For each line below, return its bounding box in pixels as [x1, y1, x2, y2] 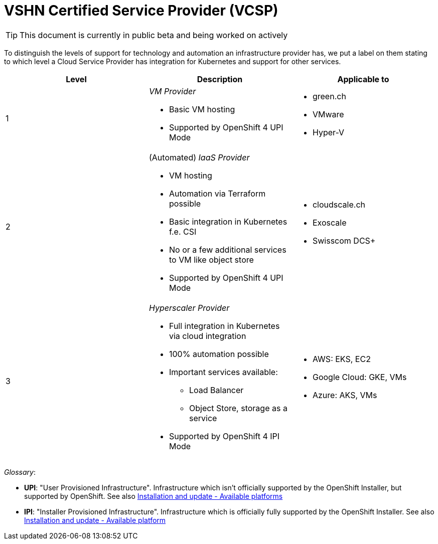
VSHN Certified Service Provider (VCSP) [4, 2, 278, 19]
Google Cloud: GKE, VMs [312, 372, 407, 382]
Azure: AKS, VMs [312, 390, 377, 400]
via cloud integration [169, 330, 246, 341]
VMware [312, 109, 344, 119]
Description [197, 74, 243, 84]
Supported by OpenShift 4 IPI [169, 431, 280, 441]
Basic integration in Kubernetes [169, 216, 287, 227]
